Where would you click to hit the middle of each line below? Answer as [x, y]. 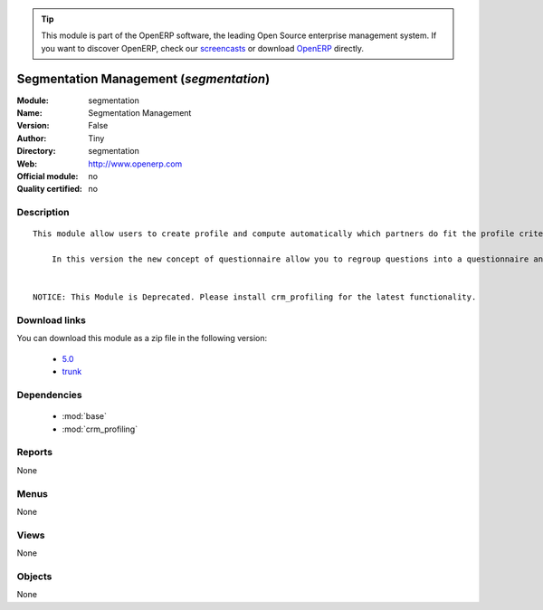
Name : [29, 113]
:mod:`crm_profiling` [100, 429]
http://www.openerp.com [135, 164]
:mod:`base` [85, 416]
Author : [32, 138]
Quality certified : [50, 189]
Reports [35, 453]
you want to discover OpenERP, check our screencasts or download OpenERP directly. [203, 48]
